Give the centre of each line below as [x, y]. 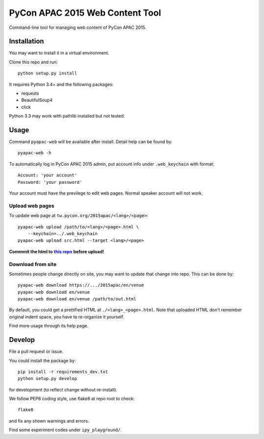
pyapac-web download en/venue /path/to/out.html [77, 299]
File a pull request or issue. [36, 352]
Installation [26, 41]
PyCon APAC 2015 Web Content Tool [85, 13]
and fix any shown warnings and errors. [49, 421]
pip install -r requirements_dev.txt [63, 372]
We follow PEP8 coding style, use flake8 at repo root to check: [72, 399]
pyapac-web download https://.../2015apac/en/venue [81, 285]
